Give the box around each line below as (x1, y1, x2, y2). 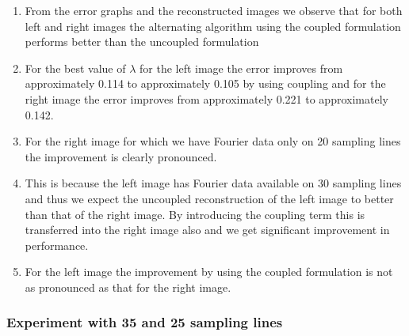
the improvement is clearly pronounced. (25, 148, 217, 164)
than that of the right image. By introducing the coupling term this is (25, 206, 365, 222)
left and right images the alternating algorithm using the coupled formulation (25, 17, 401, 34)
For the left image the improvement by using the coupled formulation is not (25, 263, 393, 280)
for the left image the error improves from (140, 59, 343, 76)
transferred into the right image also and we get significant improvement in (25, 221, 390, 238)
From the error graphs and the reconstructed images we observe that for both (25, 2, 403, 18)
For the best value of (25, 59, 126, 76)
